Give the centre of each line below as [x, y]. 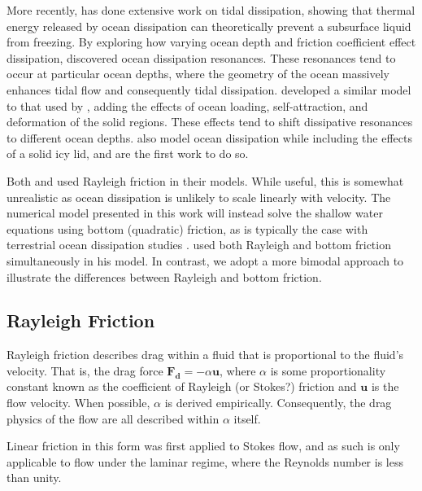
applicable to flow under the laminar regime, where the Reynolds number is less [205, 461]
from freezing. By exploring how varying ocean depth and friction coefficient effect [211, 42]
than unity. [34, 478]
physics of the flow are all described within [113, 418]
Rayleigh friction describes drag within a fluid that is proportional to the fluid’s [205, 355]
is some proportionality [328, 370]
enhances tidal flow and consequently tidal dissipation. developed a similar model [209, 89]
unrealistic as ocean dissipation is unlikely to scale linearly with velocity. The [199, 197]
